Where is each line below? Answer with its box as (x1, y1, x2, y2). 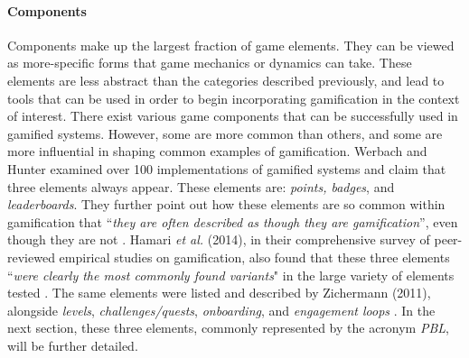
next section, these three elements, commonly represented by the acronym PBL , (7, 318, 449, 337)
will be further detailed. (7, 335, 138, 354)
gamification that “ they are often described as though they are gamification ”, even (7, 212, 458, 231)
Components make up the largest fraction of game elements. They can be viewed (7, 35, 455, 54)
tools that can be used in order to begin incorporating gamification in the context (7, 88, 460, 107)
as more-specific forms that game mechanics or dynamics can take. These (7, 53, 412, 72)
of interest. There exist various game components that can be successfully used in (7, 106, 458, 125)
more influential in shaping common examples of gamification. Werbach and (7, 142, 427, 161)
